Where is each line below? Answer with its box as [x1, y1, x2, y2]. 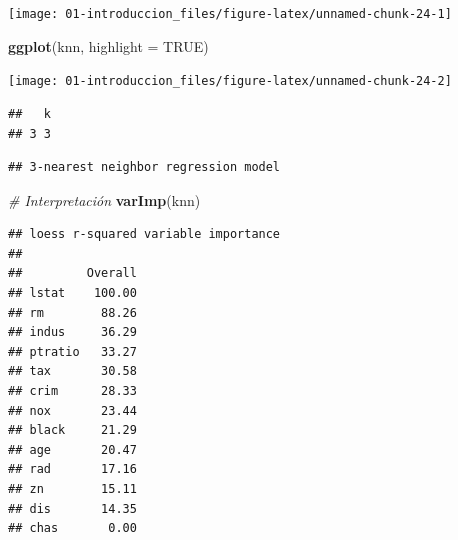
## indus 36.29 [8, 325, 137, 340]
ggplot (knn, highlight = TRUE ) [8, 35, 209, 56]
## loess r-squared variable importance [8, 227, 281, 242]
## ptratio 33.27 [8, 344, 137, 359]
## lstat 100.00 [8, 286, 137, 301]
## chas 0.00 [8, 521, 137, 536]
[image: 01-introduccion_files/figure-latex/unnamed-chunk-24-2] [8, 74, 452, 89]
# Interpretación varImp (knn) [8, 189, 201, 210]
